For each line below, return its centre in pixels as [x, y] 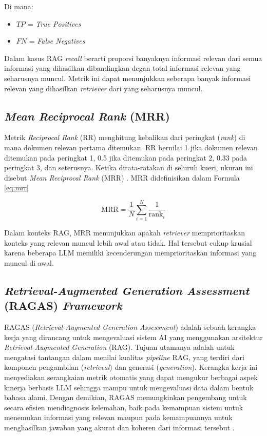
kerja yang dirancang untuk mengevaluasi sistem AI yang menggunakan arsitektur [133, 337]
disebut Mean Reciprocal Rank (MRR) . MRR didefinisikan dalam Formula [122, 177]
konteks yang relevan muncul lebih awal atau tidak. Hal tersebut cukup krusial [128, 242]
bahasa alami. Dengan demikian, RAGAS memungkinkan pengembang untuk [126, 397]
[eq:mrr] [16, 187]
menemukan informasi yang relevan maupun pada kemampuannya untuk [118, 417]
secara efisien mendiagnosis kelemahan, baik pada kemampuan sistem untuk [124, 407]
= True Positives [54, 23]
